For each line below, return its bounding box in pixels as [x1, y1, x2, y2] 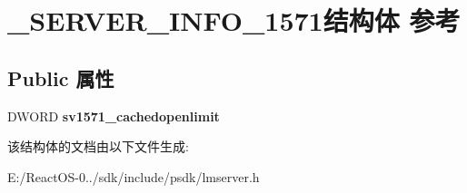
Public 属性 [7, 63, 114, 92]
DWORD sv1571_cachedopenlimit [7, 106, 220, 125]
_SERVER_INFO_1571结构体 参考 [7, 2, 461, 39]
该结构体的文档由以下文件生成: [7, 137, 189, 156]
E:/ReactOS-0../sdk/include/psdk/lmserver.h [7, 167, 260, 186]
